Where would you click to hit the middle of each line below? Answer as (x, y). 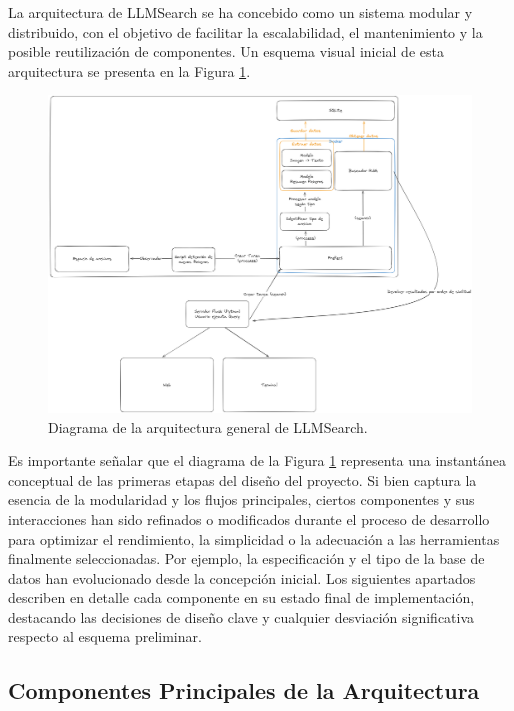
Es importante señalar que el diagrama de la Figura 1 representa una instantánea (257, 460)
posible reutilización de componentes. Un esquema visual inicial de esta (226, 51)
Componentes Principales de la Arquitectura (244, 690)
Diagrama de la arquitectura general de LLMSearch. (208, 426)
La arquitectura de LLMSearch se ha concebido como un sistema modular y (240, 12)
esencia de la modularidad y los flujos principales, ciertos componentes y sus (241, 499)
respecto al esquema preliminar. (105, 636)
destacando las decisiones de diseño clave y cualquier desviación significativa (241, 616)
